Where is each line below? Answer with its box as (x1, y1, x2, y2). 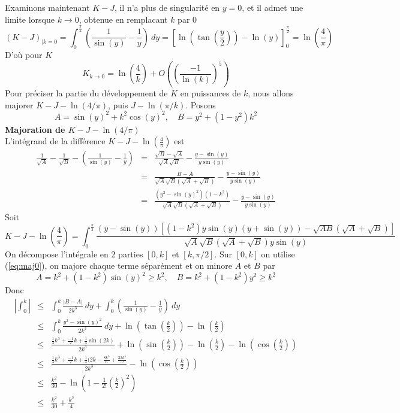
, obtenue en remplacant (79, 13, 168, 25)
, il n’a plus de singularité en (114, 1, 220, 13)
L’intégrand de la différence (5, 135, 106, 147)
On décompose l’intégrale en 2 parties (5, 247, 143, 260)
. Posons (185, 98, 216, 111)
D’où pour (5, 48, 43, 61)
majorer (5, 98, 34, 111)
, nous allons (248, 87, 294, 99)
